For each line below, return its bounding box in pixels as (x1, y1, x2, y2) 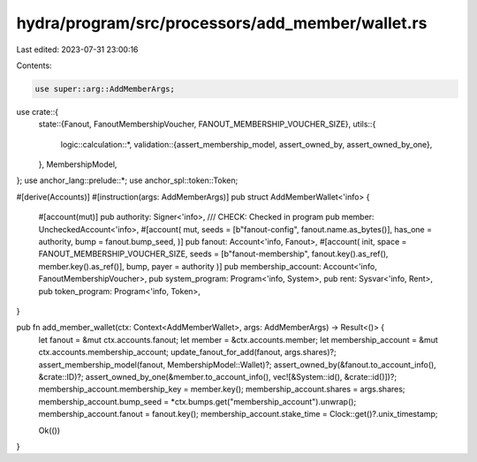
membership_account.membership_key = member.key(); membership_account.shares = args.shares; (38, 384, 405, 395)
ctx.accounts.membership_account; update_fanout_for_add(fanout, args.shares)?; (38, 347, 337, 358)
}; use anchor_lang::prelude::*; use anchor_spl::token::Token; (16, 175, 238, 186)
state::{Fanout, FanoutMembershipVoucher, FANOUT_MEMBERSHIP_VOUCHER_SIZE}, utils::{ (38, 119, 376, 130)
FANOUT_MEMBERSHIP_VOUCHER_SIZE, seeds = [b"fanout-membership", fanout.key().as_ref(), (38, 248, 389, 260)
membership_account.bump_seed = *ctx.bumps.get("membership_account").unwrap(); (38, 396, 357, 406)
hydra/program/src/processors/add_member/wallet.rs (16, 13, 428, 33)
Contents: (16, 60, 52, 71)
